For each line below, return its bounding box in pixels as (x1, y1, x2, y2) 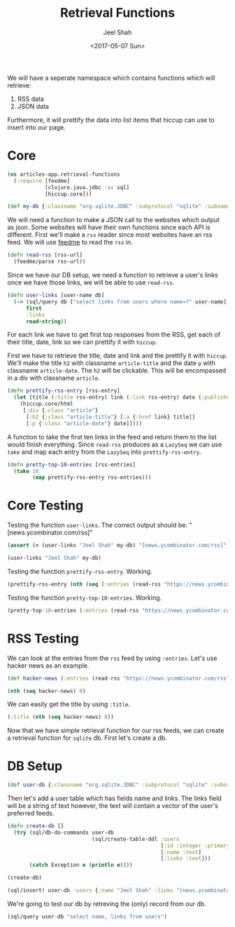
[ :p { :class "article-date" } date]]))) (25, 420, 142, 427)
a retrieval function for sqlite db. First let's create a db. (7, 734, 168, 742)
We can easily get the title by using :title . (7, 700, 131, 708)
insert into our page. (7, 123, 66, 131)
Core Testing (7, 497, 84, 514)
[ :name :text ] (160, 849, 201, 856)
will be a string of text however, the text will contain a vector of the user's (7, 802, 219, 810)
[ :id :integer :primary (160, 842, 230, 849)
